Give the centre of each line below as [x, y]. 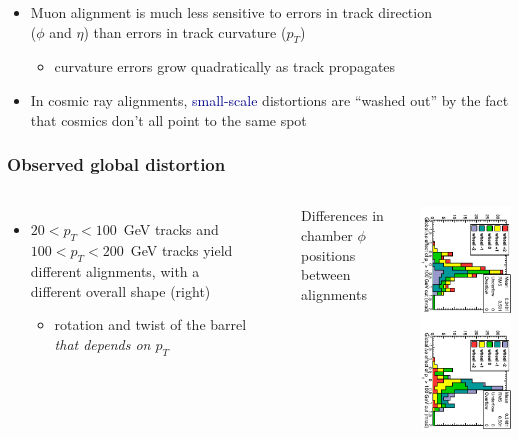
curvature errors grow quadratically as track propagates [225, 66]
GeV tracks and [171, 229]
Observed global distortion [116, 164]
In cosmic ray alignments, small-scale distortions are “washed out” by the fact [269, 99]
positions [328, 254]
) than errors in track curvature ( [185, 31]
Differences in [342, 215]
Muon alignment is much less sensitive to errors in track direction [231, 12]
